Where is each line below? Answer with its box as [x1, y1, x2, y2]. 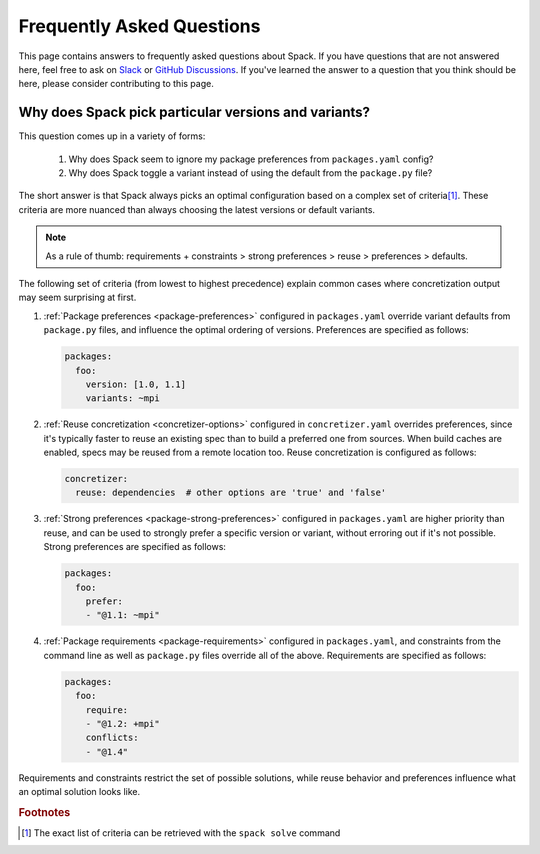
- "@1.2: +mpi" [85, 718, 160, 729]
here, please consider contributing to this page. [18, 78, 214, 90]
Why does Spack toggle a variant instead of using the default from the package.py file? [68, 167, 433, 179]
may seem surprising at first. [18, 291, 137, 304]
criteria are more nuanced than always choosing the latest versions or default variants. [18, 203, 375, 215]
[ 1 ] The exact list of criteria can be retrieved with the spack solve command [21, 827, 341, 839]
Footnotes [18, 805, 71, 819]
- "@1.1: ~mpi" [85, 610, 160, 621]
